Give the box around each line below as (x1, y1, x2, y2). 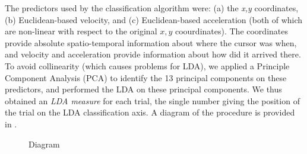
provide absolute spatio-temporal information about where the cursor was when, (5, 36, 297, 49)
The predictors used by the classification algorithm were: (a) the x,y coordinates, (5, 2, 299, 14)
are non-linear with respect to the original (5, 25, 157, 37)
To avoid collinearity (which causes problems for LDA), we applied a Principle (5, 59, 290, 72)
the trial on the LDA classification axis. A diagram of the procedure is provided (5, 106, 295, 118)
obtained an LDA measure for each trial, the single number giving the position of (5, 94, 300, 107)
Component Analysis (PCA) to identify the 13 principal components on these (5, 71, 287, 84)
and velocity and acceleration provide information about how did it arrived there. (5, 48, 301, 60)
